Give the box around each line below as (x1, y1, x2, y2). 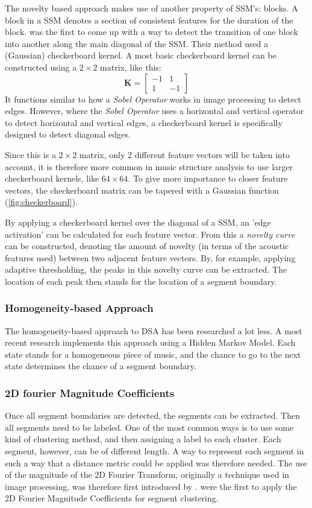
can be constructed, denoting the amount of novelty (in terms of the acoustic (5, 240, 289, 252)
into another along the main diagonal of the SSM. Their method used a (5, 37, 269, 49)
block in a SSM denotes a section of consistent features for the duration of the (5, 13, 293, 26)
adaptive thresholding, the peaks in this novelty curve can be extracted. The (5, 263, 287, 276)
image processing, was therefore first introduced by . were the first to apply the (5, 480, 297, 492)
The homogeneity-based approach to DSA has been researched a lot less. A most (5, 324, 302, 337)
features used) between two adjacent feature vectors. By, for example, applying (5, 251, 296, 264)
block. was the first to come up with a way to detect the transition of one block (5, 25, 298, 38)
